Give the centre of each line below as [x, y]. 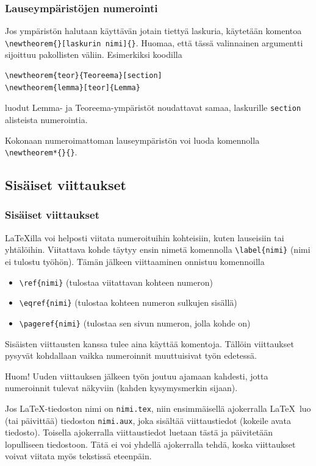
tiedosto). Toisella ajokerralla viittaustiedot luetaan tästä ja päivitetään [139, 432]
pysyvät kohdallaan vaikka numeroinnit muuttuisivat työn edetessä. [131, 355]
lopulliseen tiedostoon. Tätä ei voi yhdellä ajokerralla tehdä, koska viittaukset [150, 444]
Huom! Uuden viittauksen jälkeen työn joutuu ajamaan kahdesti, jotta [137, 376]
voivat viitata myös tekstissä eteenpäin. [78, 456]
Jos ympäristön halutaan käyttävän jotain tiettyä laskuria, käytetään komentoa [153, 31]
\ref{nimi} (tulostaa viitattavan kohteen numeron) [116, 282]
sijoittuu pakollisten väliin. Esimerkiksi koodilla [94, 55]
